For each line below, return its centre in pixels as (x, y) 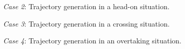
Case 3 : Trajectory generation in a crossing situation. (86, 23)
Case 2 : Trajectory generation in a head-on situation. (86, 6)
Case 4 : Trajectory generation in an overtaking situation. (92, 41)
